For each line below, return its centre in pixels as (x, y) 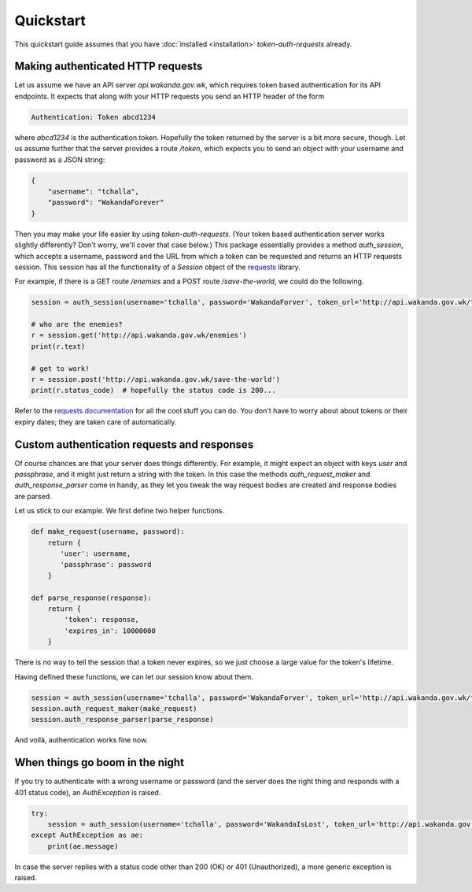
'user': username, (96, 554)
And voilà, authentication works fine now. (81, 740)
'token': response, (101, 620)
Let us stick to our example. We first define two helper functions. (120, 511)
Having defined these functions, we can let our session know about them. (134, 676)
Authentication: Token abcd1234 (94, 117)
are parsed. (33, 496)
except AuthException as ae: (87, 835)
